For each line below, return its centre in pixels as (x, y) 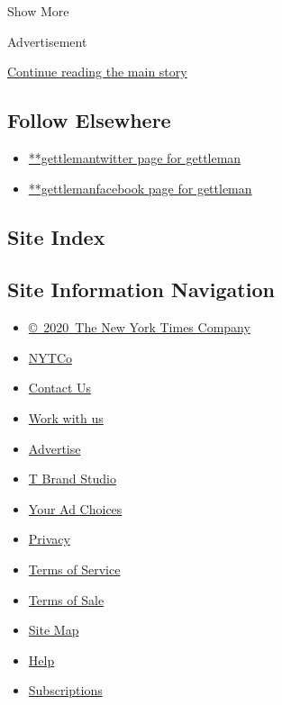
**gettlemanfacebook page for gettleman (140, 188)
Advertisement (47, 41)
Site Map (54, 630)
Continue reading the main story (97, 72)
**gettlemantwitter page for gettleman (135, 157)
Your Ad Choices (75, 508)
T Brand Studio (72, 479)
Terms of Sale (66, 599)
